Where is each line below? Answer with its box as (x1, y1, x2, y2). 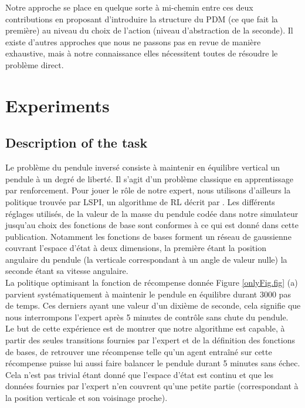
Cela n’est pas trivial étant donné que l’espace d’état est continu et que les (5, 368, 273, 380)
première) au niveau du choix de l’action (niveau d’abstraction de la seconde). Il (5, 24, 293, 36)
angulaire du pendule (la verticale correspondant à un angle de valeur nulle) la (5, 253, 287, 265)
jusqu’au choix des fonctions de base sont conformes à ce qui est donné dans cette (5, 219, 299, 231)
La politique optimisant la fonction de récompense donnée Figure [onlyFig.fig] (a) (5, 276, 298, 289)
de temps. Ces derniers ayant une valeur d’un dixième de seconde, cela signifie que (5, 299, 301, 312)
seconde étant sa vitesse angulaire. (5, 265, 128, 277)
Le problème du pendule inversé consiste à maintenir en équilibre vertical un (5, 161, 280, 173)
